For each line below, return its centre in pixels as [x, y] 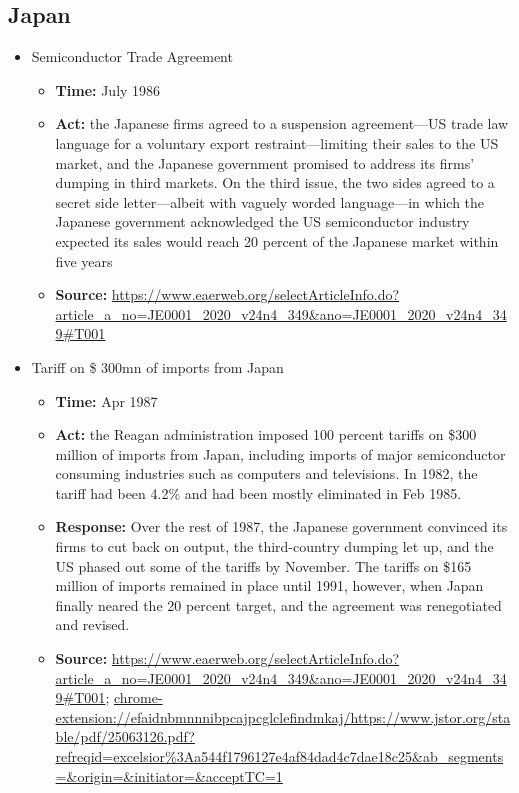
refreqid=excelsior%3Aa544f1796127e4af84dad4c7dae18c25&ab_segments [279, 756]
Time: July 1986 [108, 89]
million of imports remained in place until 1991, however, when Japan [269, 585]
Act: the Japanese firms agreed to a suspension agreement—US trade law [282, 123]
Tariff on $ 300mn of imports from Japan [157, 366]
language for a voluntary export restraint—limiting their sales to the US [277, 142]
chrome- [138, 697]
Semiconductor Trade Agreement [132, 56]
